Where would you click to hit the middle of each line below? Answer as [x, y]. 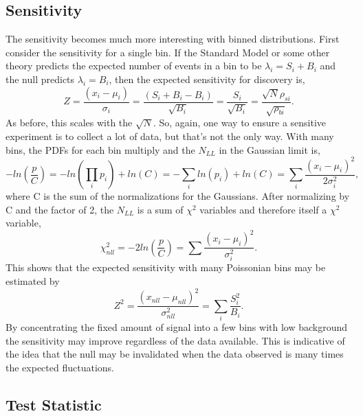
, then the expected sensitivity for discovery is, [207, 79]
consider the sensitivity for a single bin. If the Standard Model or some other [168, 52]
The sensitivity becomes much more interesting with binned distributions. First [173, 39]
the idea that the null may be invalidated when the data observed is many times [175, 354]
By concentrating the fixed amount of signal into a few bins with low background [177, 326]
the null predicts [40, 79]
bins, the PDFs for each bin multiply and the [100, 149]
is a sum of [160, 209]
